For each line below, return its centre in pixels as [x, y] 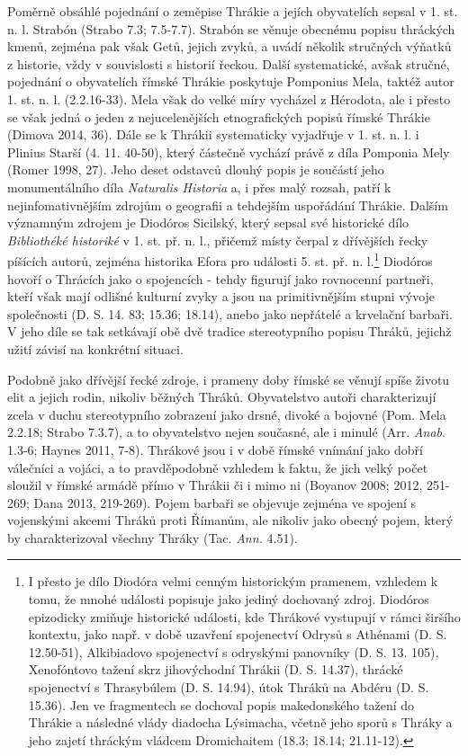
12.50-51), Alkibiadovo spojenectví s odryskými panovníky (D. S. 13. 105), [234, 651]
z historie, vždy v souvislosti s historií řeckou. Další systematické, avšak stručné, [229, 63]
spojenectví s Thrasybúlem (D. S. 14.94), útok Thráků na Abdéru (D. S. [229, 687]
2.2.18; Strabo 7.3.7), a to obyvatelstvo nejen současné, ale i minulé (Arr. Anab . [226, 432]
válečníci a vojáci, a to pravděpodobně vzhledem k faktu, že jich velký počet [218, 467]
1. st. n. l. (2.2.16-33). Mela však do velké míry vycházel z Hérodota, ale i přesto [229, 98]
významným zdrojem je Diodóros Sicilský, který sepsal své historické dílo [208, 222]
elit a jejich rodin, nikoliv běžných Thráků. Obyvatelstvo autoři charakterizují [222, 397]
